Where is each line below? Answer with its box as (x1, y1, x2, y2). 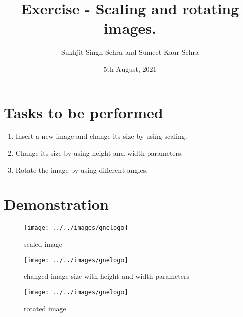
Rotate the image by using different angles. (15, 164, 148, 175)
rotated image (24, 303, 66, 313)
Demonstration (4, 194, 109, 215)
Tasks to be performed (4, 101, 163, 122)
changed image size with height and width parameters (24, 271, 189, 281)
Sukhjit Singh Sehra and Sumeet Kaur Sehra (61, 47, 199, 57)
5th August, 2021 (103, 63, 157, 74)
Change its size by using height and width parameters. (15, 148, 183, 158)
